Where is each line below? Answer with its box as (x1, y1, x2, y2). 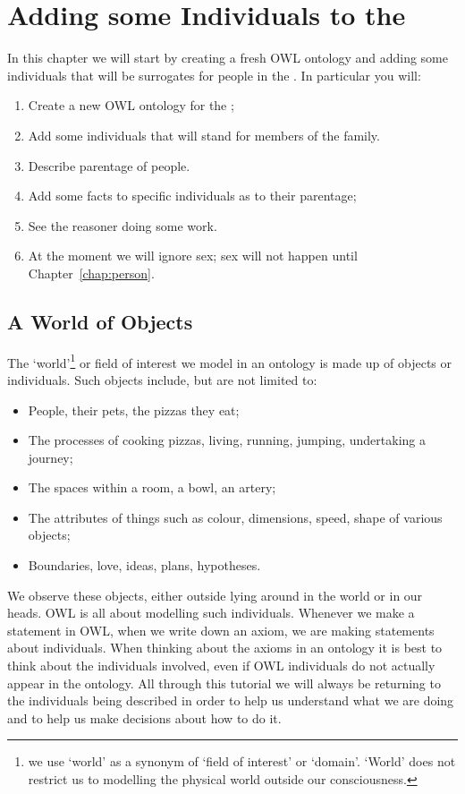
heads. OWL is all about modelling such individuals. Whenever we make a (7, 603, 415, 622)
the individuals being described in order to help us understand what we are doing (7, 691, 454, 710)
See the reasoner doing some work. (28, 216, 217, 235)
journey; (28, 448, 73, 466)
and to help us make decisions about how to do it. (7, 708, 282, 727)
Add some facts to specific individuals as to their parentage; (28, 186, 357, 205)
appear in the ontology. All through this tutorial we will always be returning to (7, 673, 441, 692)
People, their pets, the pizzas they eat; (28, 400, 240, 419)
